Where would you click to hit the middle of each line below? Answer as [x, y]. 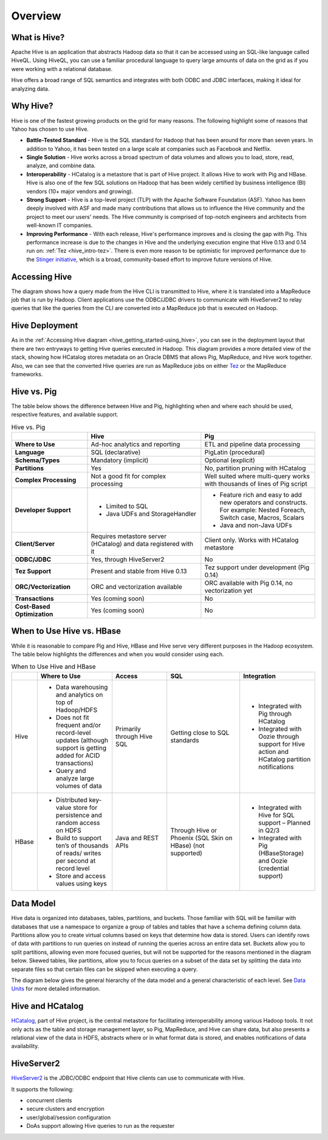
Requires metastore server [129, 536]
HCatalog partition [285, 759]
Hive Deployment [45, 326]
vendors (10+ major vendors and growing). [80, 191]
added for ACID [78, 755]
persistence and [79, 815]
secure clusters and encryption [65, 1109]
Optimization [34, 614]
